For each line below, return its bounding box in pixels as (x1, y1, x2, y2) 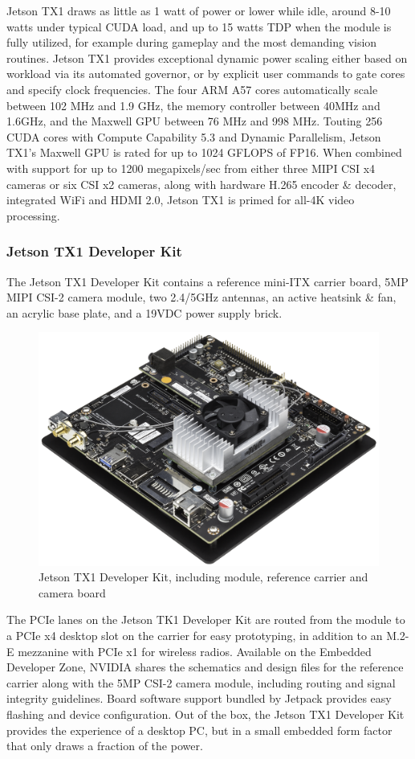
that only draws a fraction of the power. (6, 737, 203, 754)
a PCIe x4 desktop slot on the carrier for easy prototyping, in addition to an (6, 626, 383, 643)
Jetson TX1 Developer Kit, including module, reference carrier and (39, 568, 368, 585)
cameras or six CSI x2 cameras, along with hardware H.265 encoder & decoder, (6, 175, 397, 192)
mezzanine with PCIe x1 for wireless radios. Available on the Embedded (18, 642, 372, 659)
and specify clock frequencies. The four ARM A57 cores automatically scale (6, 80, 378, 97)
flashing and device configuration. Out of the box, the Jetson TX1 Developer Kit (6, 705, 405, 722)
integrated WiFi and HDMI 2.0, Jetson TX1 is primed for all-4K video (6, 191, 355, 208)
